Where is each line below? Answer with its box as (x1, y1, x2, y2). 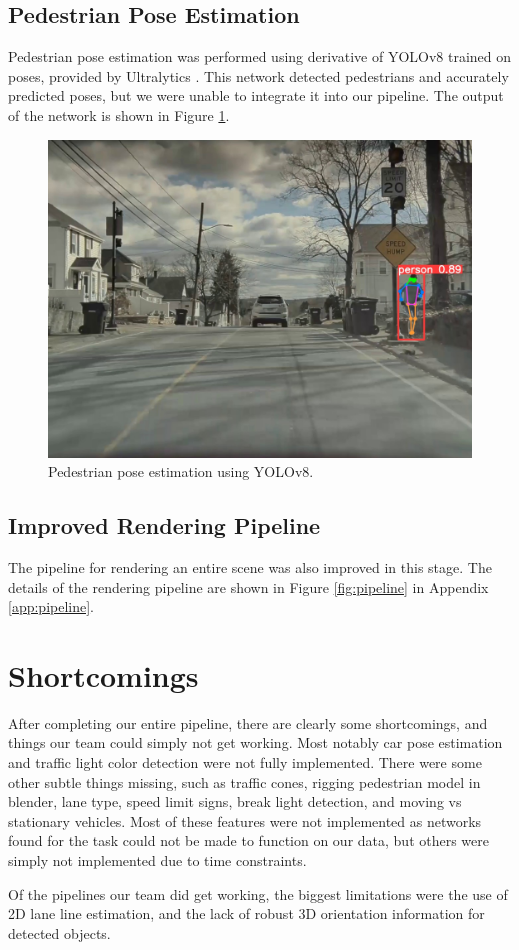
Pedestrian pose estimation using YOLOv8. (48, 461, 314, 482)
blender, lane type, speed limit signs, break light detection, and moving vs (8, 791, 462, 812)
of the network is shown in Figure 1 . (8, 104, 230, 125)
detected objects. (8, 922, 111, 943)
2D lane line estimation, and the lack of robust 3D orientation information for (8, 903, 485, 924)
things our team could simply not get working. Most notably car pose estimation (8, 732, 503, 753)
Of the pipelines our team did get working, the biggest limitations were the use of (8, 883, 508, 904)
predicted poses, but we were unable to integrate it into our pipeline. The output (8, 85, 504, 106)
